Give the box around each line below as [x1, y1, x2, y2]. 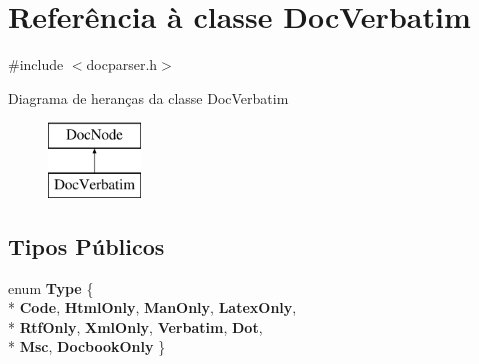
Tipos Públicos [8, 230, 165, 261]
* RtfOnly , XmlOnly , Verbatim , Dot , [8, 316, 263, 337]
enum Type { [8, 277, 94, 298]
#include [8, 54, 64, 75]
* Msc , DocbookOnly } [8, 336, 166, 357]
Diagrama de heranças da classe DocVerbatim [8, 87, 289, 108]
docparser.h [86, 54, 158, 75]
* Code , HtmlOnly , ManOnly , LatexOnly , [8, 297, 297, 318]
